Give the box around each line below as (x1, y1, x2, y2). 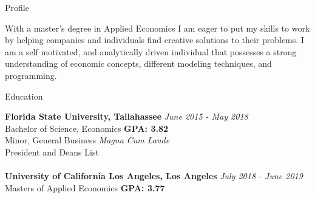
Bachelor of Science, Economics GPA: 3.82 (5, 121, 169, 134)
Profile (5, 1, 29, 13)
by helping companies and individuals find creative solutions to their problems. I (5, 33, 304, 46)
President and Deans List (5, 145, 99, 158)
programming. (5, 69, 57, 81)
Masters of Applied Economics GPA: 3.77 (5, 181, 165, 194)
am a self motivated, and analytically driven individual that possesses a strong (5, 45, 297, 58)
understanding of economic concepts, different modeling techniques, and (5, 57, 272, 70)
